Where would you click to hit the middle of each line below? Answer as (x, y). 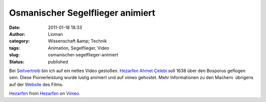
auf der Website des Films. (36, 84)
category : (19, 41)
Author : (17, 34)
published (58, 62)
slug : (14, 55)
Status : (17, 62)
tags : (15, 48)
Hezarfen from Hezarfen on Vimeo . (45, 94)
